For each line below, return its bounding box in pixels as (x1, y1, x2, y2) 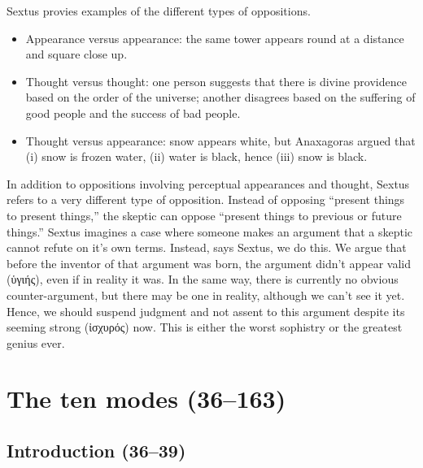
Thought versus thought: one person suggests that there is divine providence (25, 72, 407, 89)
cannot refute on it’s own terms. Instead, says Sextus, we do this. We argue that (7, 239, 407, 256)
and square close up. (25, 45, 128, 63)
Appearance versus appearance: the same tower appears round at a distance (25, 29, 404, 46)
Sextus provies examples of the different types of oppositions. (7, 2, 311, 19)
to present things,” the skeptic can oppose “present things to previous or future (7, 206, 402, 223)
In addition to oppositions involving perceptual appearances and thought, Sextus (7, 175, 410, 192)
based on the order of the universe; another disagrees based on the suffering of (25, 89, 416, 106)
